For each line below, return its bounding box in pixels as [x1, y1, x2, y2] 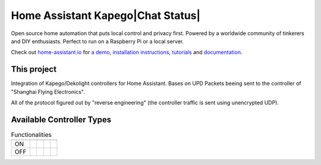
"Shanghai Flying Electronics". [11, 88, 86, 95]
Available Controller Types [11, 115, 112, 125]
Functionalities [11, 131, 52, 139]
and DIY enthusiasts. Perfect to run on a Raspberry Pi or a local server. [11, 37, 184, 45]
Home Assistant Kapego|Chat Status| [11, 9, 201, 22]
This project [11, 64, 56, 74]
